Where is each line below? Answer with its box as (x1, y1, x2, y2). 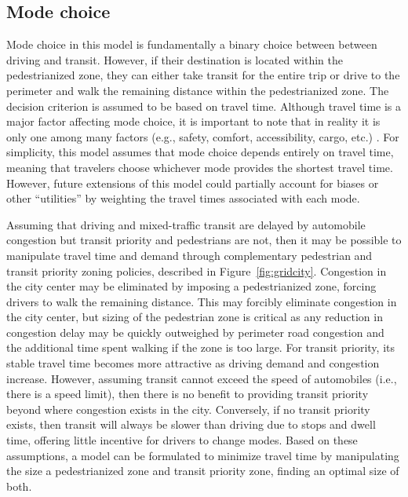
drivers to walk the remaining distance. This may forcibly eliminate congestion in (6, 293, 397, 309)
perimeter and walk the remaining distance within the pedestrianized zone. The (6, 82, 389, 98)
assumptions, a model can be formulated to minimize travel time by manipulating (6, 447, 399, 463)
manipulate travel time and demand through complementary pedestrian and (6, 247, 373, 263)
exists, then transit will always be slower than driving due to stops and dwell (6, 416, 376, 433)
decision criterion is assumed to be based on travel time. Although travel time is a (6, 97, 402, 114)
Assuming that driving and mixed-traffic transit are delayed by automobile (6, 216, 366, 232)
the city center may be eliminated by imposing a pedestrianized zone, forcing (6, 278, 377, 294)
